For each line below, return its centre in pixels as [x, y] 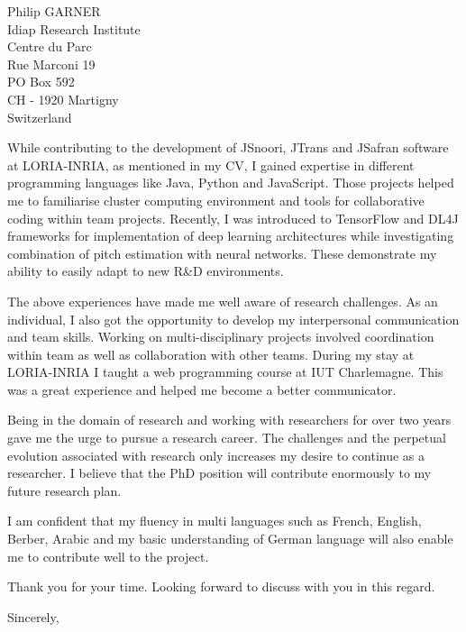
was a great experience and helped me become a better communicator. [202, 389]
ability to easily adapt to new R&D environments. [146, 271]
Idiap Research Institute [74, 28]
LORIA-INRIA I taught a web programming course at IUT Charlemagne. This [225, 372]
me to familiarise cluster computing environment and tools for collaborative [216, 200]
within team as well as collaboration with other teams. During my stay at [211, 354]
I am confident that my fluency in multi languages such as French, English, [215, 521]
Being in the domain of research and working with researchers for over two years [229, 420]
